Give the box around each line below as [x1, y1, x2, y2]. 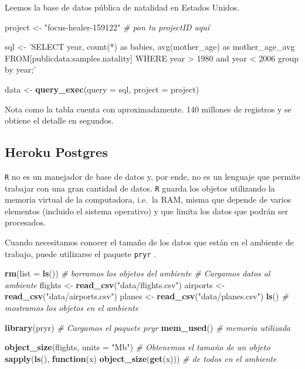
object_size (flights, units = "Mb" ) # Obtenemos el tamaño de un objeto [5, 341, 270, 353]
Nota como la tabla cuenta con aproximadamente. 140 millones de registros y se [5, 102, 292, 115]
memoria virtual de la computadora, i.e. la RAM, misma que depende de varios [5, 193, 292, 206]
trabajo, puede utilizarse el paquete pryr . [5, 247, 156, 259]
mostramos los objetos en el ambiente [5, 302, 139, 314]
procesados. [5, 216, 46, 228]
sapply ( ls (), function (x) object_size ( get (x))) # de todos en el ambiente [5, 352, 277, 364]
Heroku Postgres [5, 143, 108, 161]
